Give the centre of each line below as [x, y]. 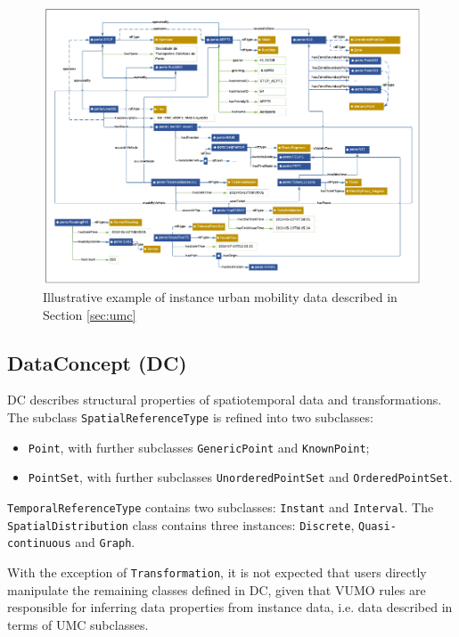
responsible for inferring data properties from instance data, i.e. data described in [230, 607]
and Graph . [105, 542]
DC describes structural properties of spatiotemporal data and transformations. [225, 400]
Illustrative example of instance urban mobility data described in [220, 296]
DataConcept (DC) [97, 362]
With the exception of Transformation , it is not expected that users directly [217, 572]
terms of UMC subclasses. [78, 624]
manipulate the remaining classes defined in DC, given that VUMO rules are [217, 589]
